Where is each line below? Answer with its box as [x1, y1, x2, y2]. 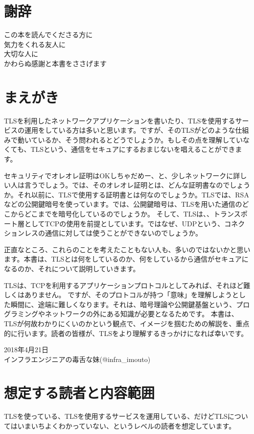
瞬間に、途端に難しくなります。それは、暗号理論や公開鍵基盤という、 [10, 299, 236, 309]
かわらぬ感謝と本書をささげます [4, 58, 107, 68]
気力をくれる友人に [4, 39, 66, 49]
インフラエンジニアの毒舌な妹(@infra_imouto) [4, 354, 151, 364]
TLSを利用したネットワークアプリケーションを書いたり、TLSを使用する [4, 115, 235, 125]
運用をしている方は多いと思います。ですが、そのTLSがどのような [24, 125, 235, 135]
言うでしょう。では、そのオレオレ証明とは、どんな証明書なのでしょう [24, 180, 251, 190]
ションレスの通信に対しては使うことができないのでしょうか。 [4, 228, 203, 238]
